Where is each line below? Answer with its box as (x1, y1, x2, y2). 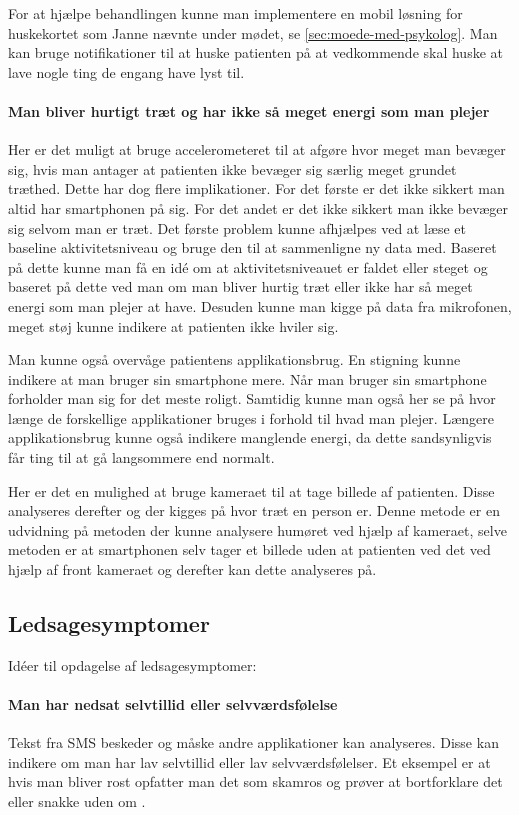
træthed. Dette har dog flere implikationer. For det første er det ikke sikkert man (8, 178, 505, 199)
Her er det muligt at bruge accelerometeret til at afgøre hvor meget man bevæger (8, 139, 506, 160)
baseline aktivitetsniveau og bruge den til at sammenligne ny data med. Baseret (8, 237, 497, 258)
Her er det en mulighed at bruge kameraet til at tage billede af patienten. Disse (8, 480, 495, 501)
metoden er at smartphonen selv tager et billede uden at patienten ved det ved (8, 539, 491, 560)
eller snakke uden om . (8, 791, 146, 812)
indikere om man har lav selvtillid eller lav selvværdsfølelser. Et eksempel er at (8, 751, 491, 772)
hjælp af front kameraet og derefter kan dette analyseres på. (8, 559, 377, 580)
